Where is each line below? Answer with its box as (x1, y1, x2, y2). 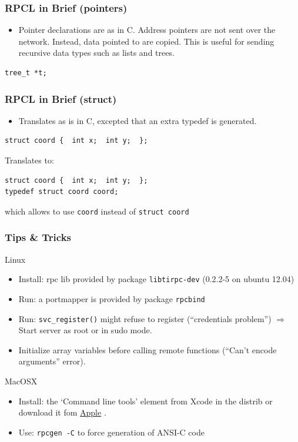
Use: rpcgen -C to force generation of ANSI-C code (18, 426, 205, 438)
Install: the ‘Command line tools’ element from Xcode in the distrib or (18, 394, 273, 407)
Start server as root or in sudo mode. (18, 324, 152, 336)
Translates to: (5, 154, 54, 166)
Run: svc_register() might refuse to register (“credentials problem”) (18, 312, 272, 324)
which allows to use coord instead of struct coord (5, 205, 189, 217)
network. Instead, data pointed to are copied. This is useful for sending (18, 35, 274, 47)
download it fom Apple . (18, 406, 106, 418)
